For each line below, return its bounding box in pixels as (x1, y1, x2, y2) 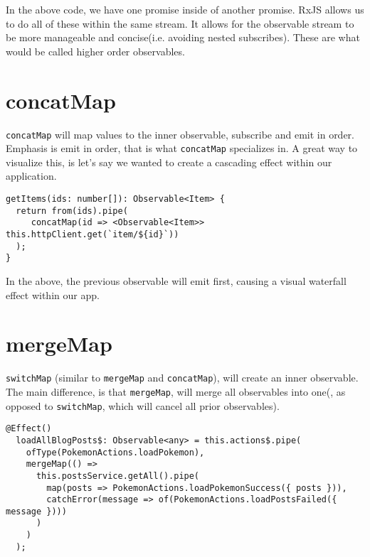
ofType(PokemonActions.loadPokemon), (26, 447, 205, 458)
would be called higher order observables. (6, 43, 185, 58)
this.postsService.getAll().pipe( (36, 470, 200, 481)
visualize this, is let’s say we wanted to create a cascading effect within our (6, 154, 332, 169)
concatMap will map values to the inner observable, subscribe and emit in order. (6, 126, 354, 141)
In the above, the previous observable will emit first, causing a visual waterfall (6, 273, 347, 288)
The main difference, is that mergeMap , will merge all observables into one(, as (6, 384, 346, 399)
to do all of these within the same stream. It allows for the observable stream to (6, 16, 354, 31)
